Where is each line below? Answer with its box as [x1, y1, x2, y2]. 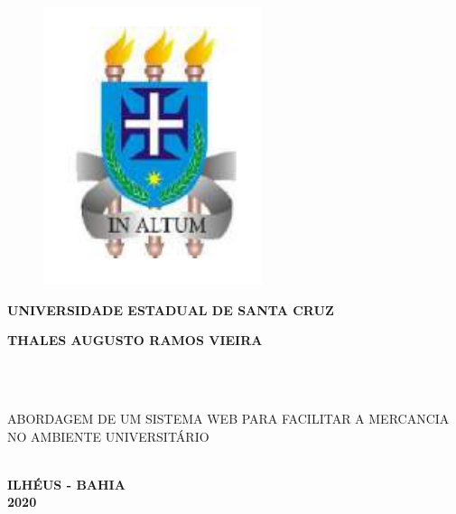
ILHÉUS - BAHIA [7, 474, 126, 493]
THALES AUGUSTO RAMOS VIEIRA [7, 331, 263, 350]
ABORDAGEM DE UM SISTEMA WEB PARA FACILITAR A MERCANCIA [7, 408, 450, 427]
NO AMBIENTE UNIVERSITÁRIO [7, 426, 209, 445]
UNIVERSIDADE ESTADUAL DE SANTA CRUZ [7, 300, 334, 319]
